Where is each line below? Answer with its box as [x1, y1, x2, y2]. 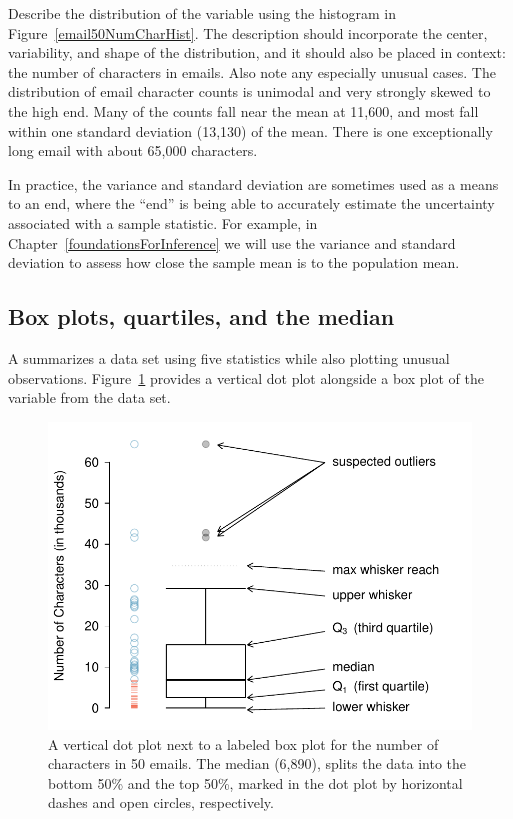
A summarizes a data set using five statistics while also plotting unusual [8, 347, 450, 368]
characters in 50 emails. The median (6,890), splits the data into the [48, 753, 467, 774]
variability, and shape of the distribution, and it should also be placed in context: [8, 42, 506, 63]
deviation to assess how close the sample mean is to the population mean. [8, 252, 460, 273]
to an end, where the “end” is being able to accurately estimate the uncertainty [8, 193, 495, 214]
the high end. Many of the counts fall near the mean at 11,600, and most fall [8, 100, 479, 121]
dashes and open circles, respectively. [48, 792, 274, 813]
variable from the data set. [8, 387, 171, 408]
